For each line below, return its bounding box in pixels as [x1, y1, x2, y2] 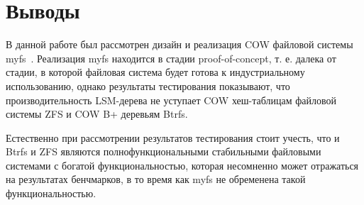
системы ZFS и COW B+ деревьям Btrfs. [6, 106, 188, 121]
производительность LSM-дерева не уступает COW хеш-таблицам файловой [6, 92, 336, 107]
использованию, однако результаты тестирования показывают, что [6, 78, 290, 93]
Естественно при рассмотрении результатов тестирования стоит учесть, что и [6, 130, 340, 145]
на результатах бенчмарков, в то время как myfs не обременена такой [6, 172, 306, 187]
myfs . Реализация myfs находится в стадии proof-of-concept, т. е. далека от [6, 50, 336, 65]
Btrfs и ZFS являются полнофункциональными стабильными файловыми [6, 144, 321, 159]
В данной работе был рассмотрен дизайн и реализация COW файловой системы [6, 37, 353, 52]
